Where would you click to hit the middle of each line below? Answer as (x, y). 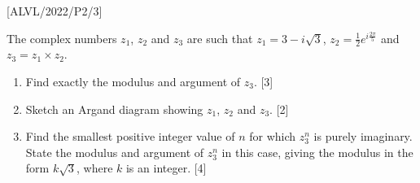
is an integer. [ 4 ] (166, 168)
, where (94, 168)
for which (273, 136)
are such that (220, 38)
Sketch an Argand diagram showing (114, 109)
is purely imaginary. (363, 136)
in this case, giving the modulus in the (317, 152)
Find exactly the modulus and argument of (133, 82)
